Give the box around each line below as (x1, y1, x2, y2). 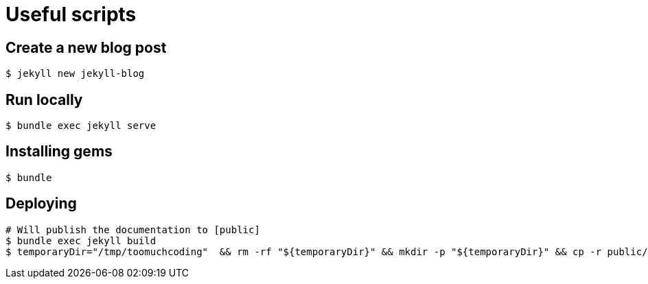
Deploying (5, 195, 77, 213)
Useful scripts (5, 3, 137, 26)
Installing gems (5, 143, 113, 161)
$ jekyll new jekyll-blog (5, 68, 145, 80)
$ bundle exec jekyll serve (5, 120, 157, 132)
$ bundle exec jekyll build (5, 235, 157, 246)
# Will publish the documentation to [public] (5, 224, 260, 235)
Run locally (5, 91, 83, 108)
